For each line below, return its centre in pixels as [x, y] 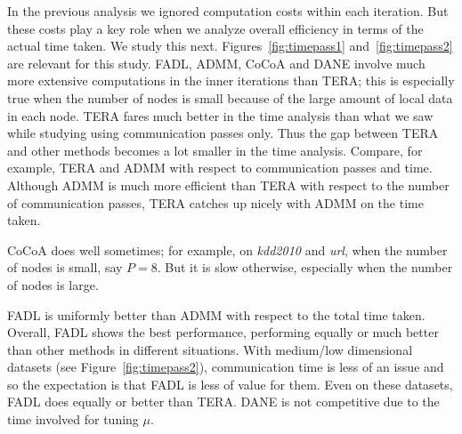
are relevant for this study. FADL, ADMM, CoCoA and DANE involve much [216, 63]
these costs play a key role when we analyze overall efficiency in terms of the [215, 28]
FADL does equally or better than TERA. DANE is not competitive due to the [223, 402]
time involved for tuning [73, 419]
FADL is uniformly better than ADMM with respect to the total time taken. [216, 314]
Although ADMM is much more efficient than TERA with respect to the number [228, 185]
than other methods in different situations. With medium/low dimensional [210, 349]
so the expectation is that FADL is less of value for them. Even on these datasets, [230, 384]
